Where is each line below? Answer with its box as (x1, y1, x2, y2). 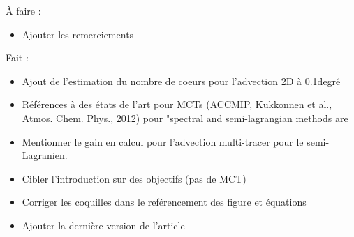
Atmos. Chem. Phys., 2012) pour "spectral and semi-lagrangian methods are (22, 110, 348, 125)
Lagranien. (22, 148, 68, 162)
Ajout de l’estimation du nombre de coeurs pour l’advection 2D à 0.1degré (22, 73, 341, 88)
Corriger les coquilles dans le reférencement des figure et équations (22, 194, 307, 209)
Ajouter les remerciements (22, 26, 134, 41)
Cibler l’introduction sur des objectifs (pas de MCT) (22, 171, 246, 185)
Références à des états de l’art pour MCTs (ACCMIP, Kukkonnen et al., (22, 97, 332, 112)
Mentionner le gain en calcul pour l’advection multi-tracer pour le (22, 134, 304, 148)
